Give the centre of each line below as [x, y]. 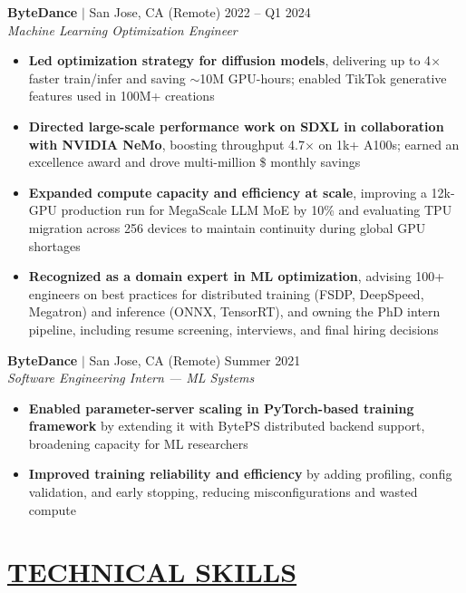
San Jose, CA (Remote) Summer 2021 [195, 360]
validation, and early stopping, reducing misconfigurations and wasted [223, 492]
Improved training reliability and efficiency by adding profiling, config [240, 474]
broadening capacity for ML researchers [138, 443]
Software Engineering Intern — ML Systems [131, 378]
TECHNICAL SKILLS [152, 572]
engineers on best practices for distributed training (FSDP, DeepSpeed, [226, 293]
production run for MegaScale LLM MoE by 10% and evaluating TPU [257, 210]
